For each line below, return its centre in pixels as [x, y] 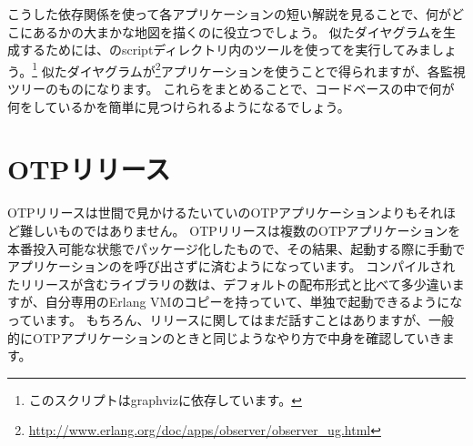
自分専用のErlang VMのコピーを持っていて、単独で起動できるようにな [254, 302]
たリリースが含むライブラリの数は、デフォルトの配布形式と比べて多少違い [230, 284]
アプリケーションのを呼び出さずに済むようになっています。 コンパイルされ [231, 266]
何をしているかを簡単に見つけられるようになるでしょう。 [179, 106]
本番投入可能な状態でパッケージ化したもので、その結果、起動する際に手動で [236, 248]
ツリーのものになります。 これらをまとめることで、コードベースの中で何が [231, 89]
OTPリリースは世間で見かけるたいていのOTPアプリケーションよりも [213, 213]
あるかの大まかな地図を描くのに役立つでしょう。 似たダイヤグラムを [237, 31]
